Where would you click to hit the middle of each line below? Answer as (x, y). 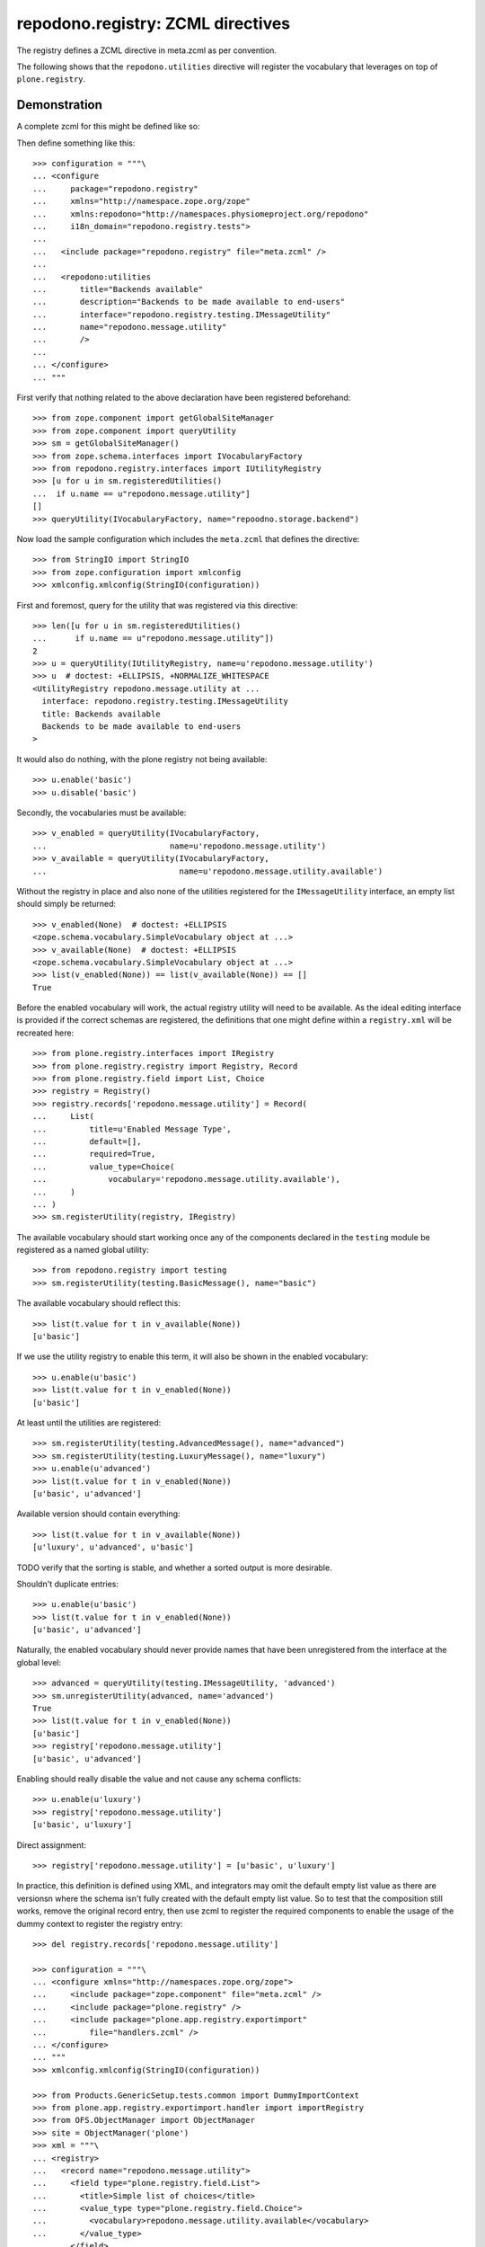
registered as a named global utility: (83, 1250)
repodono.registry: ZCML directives (154, 23)
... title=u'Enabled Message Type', (132, 1129)
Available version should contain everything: (98, 1514)
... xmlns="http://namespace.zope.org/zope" (141, 201)
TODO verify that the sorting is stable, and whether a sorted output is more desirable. (174, 1568)
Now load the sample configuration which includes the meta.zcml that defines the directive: (188, 538)
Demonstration (60, 105)
